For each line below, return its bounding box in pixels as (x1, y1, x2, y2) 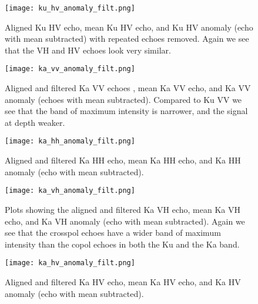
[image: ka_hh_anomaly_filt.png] (5, 137, 135, 146)
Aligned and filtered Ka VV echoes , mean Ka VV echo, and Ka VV (5, 82, 251, 94)
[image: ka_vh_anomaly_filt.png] (5, 186, 135, 195)
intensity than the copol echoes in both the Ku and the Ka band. (5, 238, 240, 250)
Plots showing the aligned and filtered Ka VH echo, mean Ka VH (5, 203, 240, 215)
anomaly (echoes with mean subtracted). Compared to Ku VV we (5, 93, 242, 105)
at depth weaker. (5, 116, 65, 128)
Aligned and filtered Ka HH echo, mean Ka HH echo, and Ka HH (5, 154, 241, 166)
